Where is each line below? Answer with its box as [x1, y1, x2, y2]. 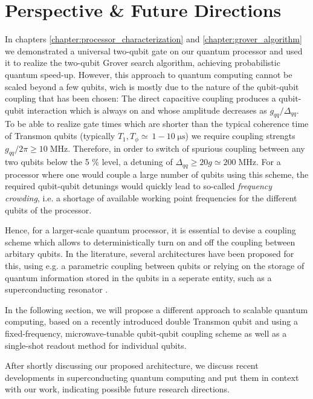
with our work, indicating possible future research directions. [5, 383, 230, 395]
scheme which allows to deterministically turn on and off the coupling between [5, 235, 295, 248]
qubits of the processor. [5, 203, 92, 216]
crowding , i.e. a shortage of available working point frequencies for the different [5, 191, 297, 204]
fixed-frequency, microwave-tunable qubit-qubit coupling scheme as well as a [5, 326, 287, 339]
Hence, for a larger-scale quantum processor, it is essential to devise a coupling [5, 224, 296, 236]
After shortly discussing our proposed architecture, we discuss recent [5, 359, 259, 372]
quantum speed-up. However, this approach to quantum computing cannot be [5, 68, 292, 80]
